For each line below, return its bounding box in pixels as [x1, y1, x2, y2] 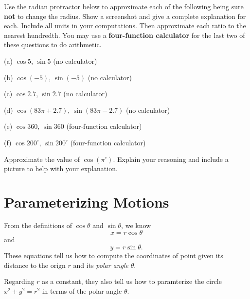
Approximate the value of [4, 154, 80, 164]
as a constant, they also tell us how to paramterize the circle [42, 276, 222, 286]
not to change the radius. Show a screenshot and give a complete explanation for [4, 11, 246, 21]
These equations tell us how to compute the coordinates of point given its [4, 250, 223, 261]
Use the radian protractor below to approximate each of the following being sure [4, 1, 244, 11]
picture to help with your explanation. [4, 163, 118, 174]
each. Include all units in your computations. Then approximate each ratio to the [4, 20, 246, 31]
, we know [121, 220, 151, 230]
